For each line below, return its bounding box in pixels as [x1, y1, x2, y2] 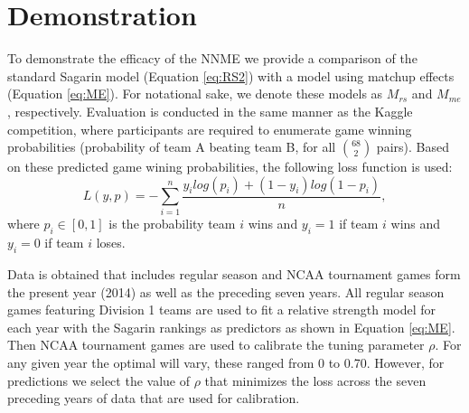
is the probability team [108, 214, 236, 233]
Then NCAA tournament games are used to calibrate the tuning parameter [7, 335, 425, 354]
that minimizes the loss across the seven [204, 371, 427, 390]
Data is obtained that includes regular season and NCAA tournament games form [7, 265, 461, 284]
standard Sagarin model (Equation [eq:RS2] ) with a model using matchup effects [7, 66, 455, 85]
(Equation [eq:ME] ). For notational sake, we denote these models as [7, 84, 383, 103]
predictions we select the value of [7, 371, 190, 390]
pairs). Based [376, 137, 449, 156]
